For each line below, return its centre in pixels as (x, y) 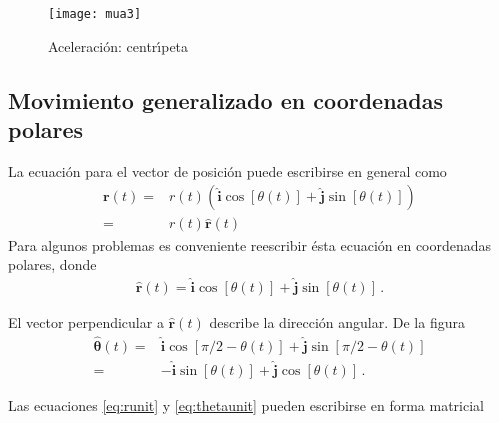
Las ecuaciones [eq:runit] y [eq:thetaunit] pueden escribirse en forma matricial (246, 405)
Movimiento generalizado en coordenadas (226, 99)
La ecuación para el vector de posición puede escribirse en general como (227, 170)
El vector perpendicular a (86, 321)
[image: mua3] (95, 14)
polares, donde (52, 264)
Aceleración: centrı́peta (118, 45)
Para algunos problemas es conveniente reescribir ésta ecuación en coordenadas (250, 244)
